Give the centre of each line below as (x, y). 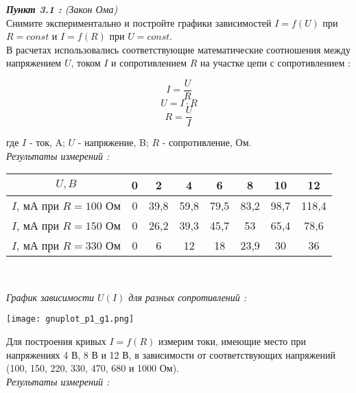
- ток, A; (47, 142)
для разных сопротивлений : (188, 297)
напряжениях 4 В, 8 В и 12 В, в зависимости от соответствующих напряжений (171, 354)
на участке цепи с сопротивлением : (275, 63)
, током (86, 63)
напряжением (34, 63)
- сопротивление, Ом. (207, 142)
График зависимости (50, 297)
